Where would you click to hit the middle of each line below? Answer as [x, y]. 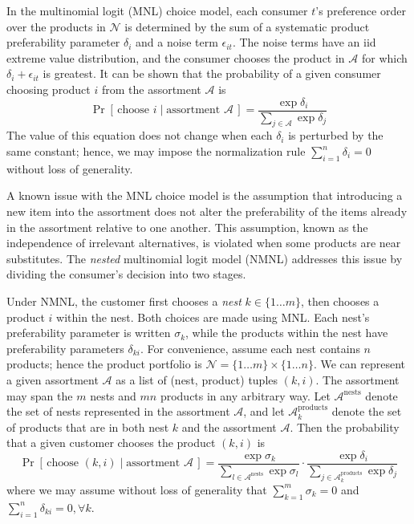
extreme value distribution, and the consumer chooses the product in [176, 57]
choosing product [49, 89]
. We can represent [359, 364]
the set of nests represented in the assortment [118, 411]
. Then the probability [345, 427]
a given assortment [53, 379]
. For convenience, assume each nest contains [250, 348]
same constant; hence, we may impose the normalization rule [156, 151]
